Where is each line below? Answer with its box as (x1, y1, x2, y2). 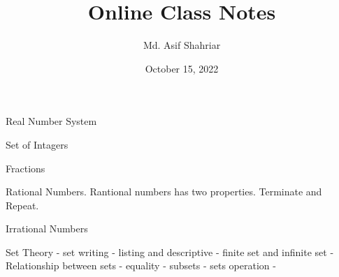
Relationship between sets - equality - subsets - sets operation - (6, 258, 276, 273)
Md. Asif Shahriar (143, 38, 221, 52)
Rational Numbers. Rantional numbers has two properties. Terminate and (6, 184, 322, 199)
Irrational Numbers (6, 221, 88, 236)
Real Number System (6, 114, 97, 128)
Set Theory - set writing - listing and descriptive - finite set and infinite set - (6, 244, 334, 259)
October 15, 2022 (145, 61, 219, 75)
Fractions (6, 160, 45, 175)
